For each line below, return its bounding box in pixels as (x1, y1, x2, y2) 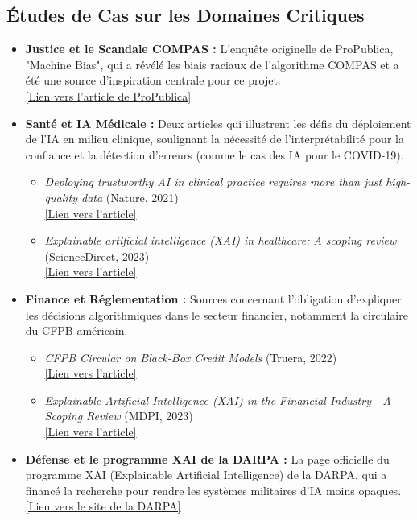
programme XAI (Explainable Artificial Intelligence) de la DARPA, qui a (25, 466, 387, 483)
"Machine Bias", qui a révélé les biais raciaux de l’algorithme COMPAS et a (25, 56, 399, 72)
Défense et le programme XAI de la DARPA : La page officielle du (25, 450, 390, 467)
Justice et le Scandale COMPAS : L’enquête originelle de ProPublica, (25, 40, 394, 57)
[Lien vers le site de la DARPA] (25, 497, 181, 514)
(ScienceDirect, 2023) (44, 247, 150, 264)
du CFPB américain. (25, 322, 128, 339)
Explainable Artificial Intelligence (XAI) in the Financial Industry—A (44, 391, 391, 408)
